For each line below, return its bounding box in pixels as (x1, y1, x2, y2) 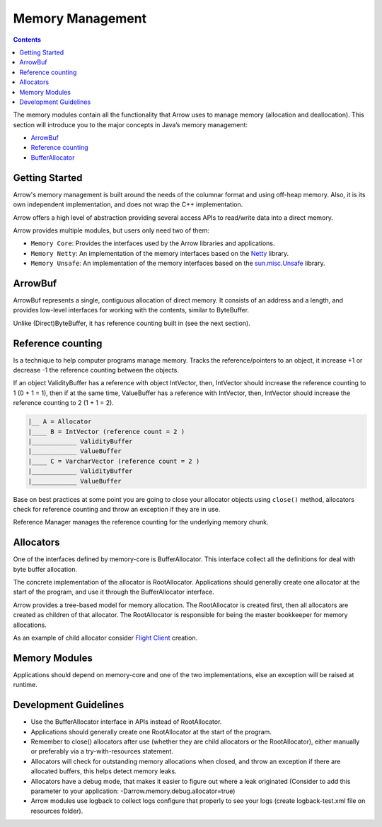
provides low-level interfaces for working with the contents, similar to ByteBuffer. (13, 306, 250, 315)
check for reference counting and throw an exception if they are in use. (13, 505, 221, 513)
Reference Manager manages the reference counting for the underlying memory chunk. (13, 518, 269, 527)
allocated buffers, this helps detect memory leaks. (30, 767, 177, 775)
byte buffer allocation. (13, 565, 78, 573)
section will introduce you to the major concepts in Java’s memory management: (13, 120, 248, 129)
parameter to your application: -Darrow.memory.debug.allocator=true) (30, 787, 236, 795)
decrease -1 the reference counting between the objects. (13, 366, 180, 375)
